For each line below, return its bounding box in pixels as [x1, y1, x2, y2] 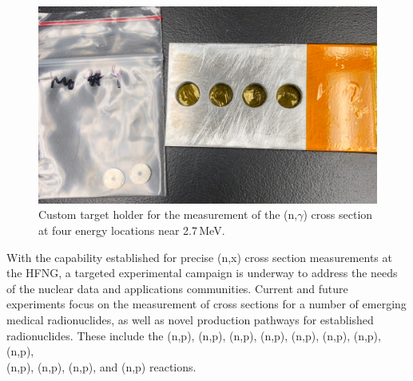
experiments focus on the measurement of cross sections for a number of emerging [6, 296, 407, 312]
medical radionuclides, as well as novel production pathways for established [6, 311, 374, 327]
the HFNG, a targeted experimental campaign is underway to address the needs [6, 264, 398, 281]
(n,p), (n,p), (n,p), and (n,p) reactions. [6, 358, 197, 375]
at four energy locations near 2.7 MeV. [38, 221, 225, 238]
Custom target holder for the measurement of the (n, [38, 206, 298, 223]
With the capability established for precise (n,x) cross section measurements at [6, 248, 392, 265]
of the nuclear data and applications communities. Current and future [6, 280, 348, 296]
